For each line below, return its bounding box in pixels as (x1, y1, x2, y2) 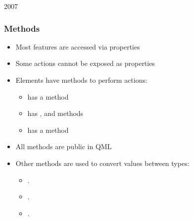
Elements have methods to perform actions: (15, 75, 147, 85)
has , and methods (27, 108, 84, 118)
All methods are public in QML (15, 141, 112, 152)
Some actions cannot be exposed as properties (15, 58, 155, 68)
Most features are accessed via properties (15, 41, 140, 52)
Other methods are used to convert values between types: (15, 158, 190, 168)
